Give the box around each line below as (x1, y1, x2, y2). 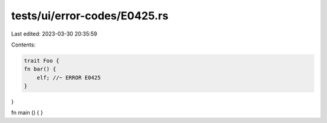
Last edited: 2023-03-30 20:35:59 (11, 30, 97, 37)
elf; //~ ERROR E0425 (36, 74, 101, 81)
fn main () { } (11, 109, 44, 116)
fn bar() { (24, 66, 56, 72)
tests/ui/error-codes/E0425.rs (11, 9, 169, 22)
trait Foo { (24, 57, 60, 64)
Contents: (11, 41, 36, 48)
